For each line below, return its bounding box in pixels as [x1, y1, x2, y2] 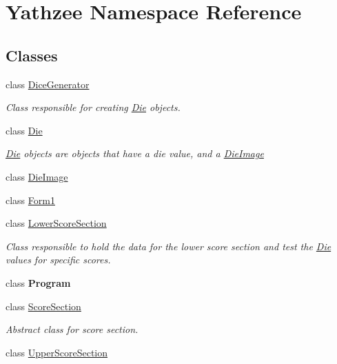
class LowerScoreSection [6, 216, 107, 230]
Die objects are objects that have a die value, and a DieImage [6, 146, 264, 161]
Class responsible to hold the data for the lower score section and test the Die [6, 239, 331, 253]
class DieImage [6, 169, 68, 183]
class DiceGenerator [6, 77, 90, 91]
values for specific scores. [6, 252, 111, 267]
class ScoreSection [6, 299, 81, 313]
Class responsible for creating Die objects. [6, 100, 181, 114]
